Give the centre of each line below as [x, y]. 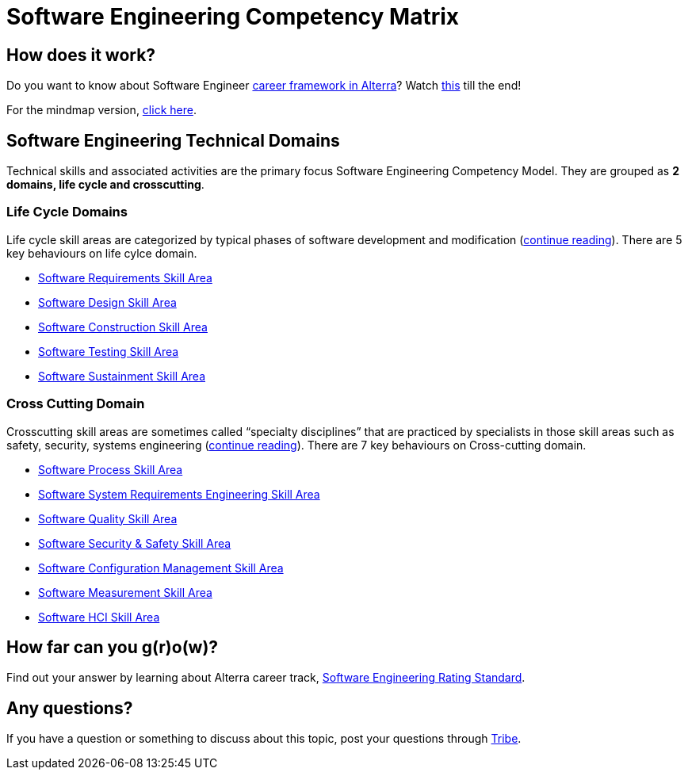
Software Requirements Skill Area [125, 277]
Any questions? [70, 708]
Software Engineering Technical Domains [173, 140]
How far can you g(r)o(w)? [113, 647]
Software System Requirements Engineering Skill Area [179, 494]
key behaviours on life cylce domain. [102, 253]
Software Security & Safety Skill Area [135, 543]
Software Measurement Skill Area [125, 592]
